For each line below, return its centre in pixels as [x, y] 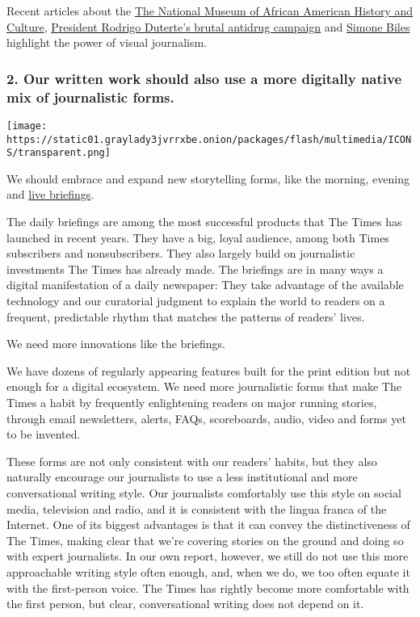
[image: [27, 126]
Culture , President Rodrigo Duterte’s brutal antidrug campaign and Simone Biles [208, 26]
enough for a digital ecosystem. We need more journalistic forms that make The [204, 386]
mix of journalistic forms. [90, 97]
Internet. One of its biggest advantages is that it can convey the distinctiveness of [208, 525]
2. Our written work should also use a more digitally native [204, 78]
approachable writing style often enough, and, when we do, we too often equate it [208, 571]
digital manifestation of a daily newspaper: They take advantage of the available [205, 285]
